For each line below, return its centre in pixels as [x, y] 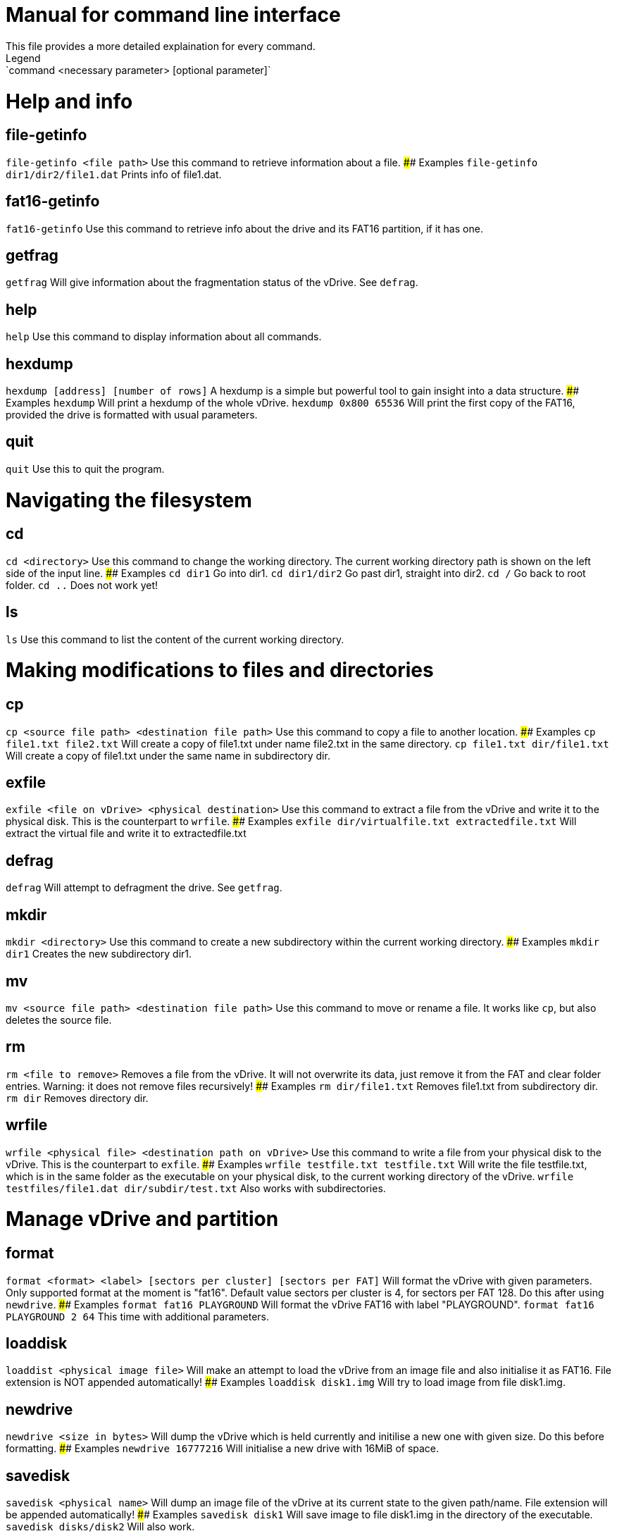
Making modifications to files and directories [220, 670]
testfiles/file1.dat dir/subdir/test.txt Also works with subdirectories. [196, 1188]
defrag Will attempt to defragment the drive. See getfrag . [144, 888]
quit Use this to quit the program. [85, 469]
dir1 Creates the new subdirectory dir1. [99, 954]
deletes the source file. [59, 1020]
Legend [23, 58]
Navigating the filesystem [129, 500]
